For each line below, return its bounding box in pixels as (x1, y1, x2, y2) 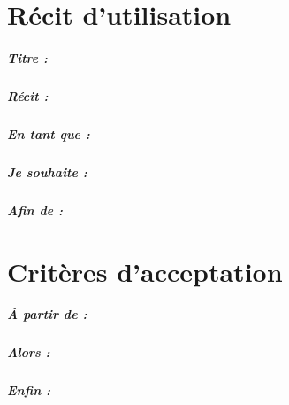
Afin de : (7, 200, 63, 219)
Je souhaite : (7, 162, 87, 181)
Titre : (7, 48, 48, 66)
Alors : (7, 343, 50, 362)
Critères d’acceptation (7, 253, 283, 289)
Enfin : (7, 381, 51, 400)
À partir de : (7, 305, 87, 323)
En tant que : (7, 124, 90, 143)
